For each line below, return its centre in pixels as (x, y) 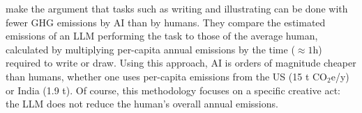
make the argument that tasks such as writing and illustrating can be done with (177, 8)
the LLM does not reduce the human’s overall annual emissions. (142, 104)
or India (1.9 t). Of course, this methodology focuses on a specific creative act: (173, 90)
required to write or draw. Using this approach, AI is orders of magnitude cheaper (181, 63)
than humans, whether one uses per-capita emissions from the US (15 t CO (166, 76)
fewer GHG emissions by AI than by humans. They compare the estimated (166, 22)
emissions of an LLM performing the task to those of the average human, (162, 36)
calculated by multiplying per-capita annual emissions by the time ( (150, 49)
